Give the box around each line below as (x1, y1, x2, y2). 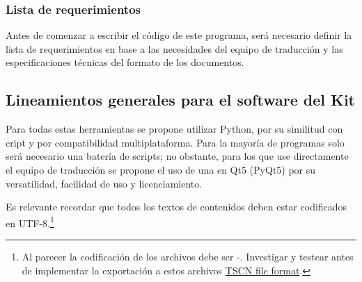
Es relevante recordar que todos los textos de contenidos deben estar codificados (6, 199, 347, 214)
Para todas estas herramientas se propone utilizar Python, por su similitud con (6, 122, 343, 136)
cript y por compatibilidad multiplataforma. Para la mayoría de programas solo (6, 135, 345, 149)
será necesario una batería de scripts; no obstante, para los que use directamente (6, 149, 349, 163)
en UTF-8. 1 (6, 213, 54, 230)
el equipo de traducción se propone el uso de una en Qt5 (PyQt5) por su (6, 162, 316, 176)
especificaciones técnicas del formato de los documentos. (6, 55, 244, 69)
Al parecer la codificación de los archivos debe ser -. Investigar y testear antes (22, 249, 354, 264)
